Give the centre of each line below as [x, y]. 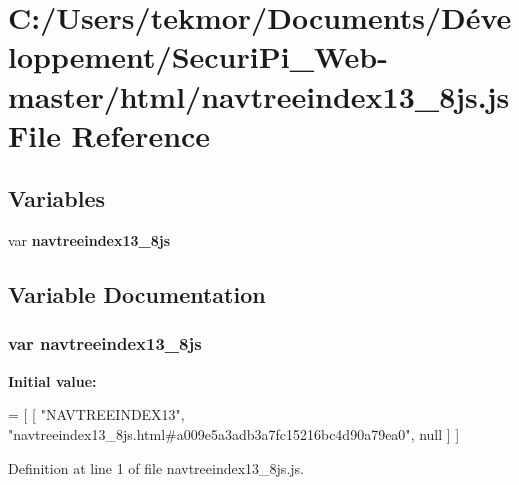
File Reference [109, 134]
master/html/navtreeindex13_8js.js [259, 95]
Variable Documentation [137, 294]
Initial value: [52, 380]
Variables [57, 198]
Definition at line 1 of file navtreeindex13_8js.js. [156, 467]
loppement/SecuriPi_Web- [198, 56]
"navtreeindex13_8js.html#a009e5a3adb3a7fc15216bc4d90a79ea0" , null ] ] [234, 433]
